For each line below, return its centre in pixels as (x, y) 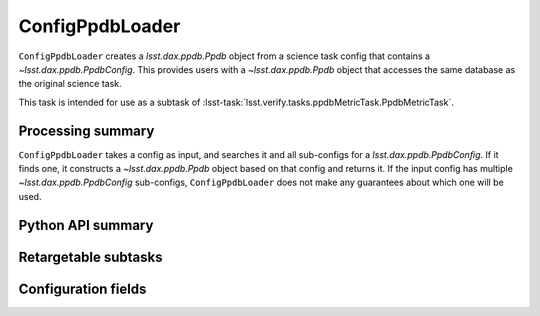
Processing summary (86, 130)
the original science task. (70, 84)
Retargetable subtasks (91, 256)
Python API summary (86, 225)
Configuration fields (82, 288)
